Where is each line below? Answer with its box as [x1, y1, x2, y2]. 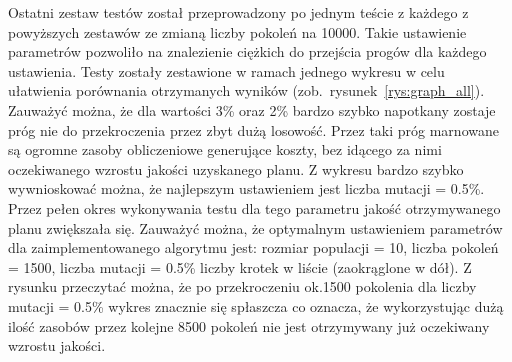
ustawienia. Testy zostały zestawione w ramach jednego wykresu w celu [8, 60, 445, 81]
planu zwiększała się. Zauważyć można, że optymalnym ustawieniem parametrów [8, 217, 503, 238]
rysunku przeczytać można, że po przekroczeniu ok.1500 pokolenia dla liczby [8, 276, 477, 297]
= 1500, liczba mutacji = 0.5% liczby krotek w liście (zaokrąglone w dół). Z [8, 256, 472, 277]
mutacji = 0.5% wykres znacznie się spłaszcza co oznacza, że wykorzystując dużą [8, 295, 504, 316]
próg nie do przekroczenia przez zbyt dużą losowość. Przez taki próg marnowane [8, 119, 499, 140]
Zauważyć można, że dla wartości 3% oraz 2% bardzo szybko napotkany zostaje [8, 99, 496, 120]
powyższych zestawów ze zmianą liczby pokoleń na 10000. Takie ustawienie [8, 21, 467, 42]
